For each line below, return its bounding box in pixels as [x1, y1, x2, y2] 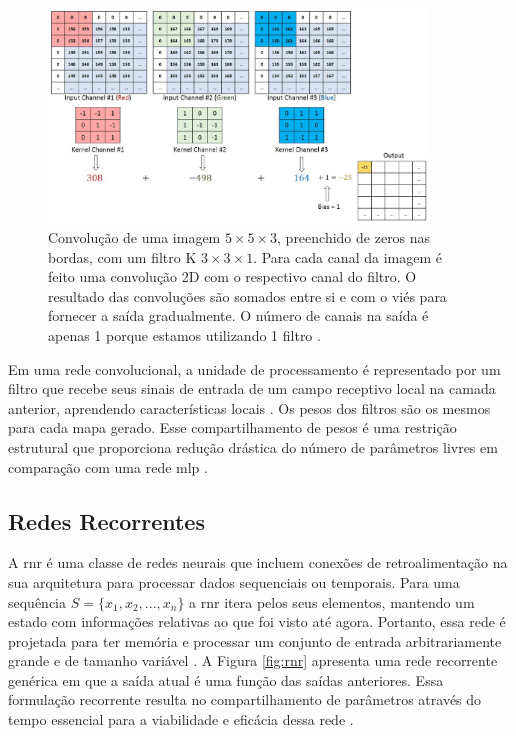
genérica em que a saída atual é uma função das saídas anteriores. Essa [8, 669, 444, 690]
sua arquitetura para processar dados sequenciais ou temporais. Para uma [8, 571, 460, 592]
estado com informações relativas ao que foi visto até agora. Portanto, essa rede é [8, 611, 506, 632]
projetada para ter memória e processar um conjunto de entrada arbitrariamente [8, 630, 502, 651]
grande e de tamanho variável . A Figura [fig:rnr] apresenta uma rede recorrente [8, 650, 498, 671]
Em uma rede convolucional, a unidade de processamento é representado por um [8, 358, 501, 379]
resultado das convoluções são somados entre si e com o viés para [48, 285, 447, 306]
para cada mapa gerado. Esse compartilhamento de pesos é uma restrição [8, 417, 457, 438]
